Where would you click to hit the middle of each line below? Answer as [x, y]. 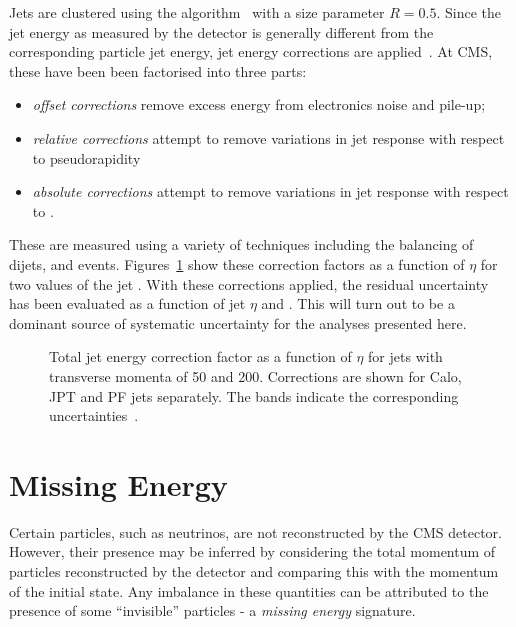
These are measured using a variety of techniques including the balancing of [241, 244]
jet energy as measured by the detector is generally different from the [221, 31]
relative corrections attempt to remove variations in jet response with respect [268, 137]
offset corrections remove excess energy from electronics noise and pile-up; [259, 104]
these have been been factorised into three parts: [158, 70]
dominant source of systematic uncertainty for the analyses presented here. [238, 322]
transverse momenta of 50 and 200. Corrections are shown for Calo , [255, 375]
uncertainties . [94, 415]
